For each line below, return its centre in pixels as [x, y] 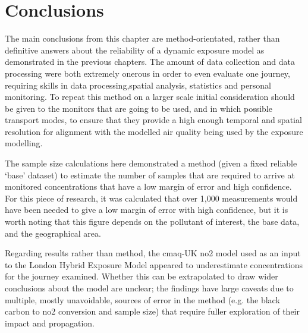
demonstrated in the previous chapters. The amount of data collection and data [150, 62]
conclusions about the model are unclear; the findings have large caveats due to [149, 288]
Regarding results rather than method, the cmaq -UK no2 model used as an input [153, 253]
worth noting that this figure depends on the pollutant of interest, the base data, [152, 222]
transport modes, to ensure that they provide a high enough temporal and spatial [153, 120]
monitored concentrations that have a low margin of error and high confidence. [148, 186]
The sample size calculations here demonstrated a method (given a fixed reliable [151, 163]
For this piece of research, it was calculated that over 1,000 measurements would [151, 198]
